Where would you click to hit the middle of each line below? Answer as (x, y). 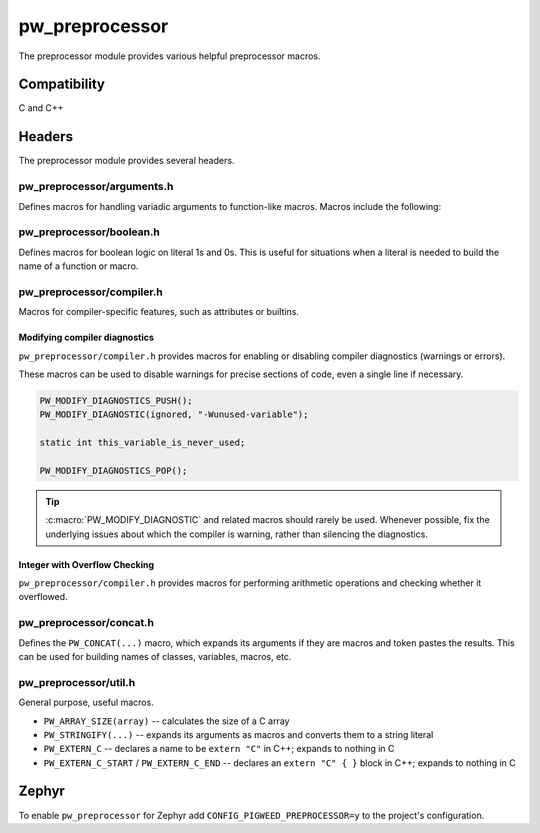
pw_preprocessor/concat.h (86, 623)
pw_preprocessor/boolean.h (89, 232)
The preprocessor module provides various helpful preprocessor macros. (169, 56)
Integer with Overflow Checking (86, 564)
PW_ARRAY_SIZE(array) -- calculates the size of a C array (166, 721)
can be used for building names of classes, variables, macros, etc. (155, 656)
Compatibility (61, 84)
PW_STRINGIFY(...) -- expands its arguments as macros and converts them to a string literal (238, 734)
